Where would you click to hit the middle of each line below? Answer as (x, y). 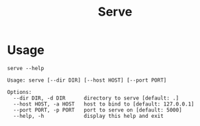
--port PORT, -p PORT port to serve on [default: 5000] (98, 110)
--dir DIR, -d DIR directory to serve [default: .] (96, 98)
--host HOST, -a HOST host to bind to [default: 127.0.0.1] (104, 104)
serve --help (26, 68)
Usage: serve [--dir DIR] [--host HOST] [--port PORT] (87, 80)
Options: (20, 92)
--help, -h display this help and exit (89, 116)
